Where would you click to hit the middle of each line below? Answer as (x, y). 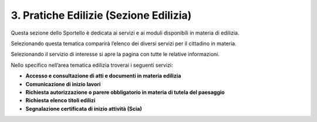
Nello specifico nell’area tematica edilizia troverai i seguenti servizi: (92, 65)
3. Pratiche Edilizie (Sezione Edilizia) (101, 15)
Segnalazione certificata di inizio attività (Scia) (84, 109)
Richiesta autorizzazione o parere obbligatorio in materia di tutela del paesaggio (125, 92)
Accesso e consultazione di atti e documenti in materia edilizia (103, 76)
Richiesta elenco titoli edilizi (60, 100)
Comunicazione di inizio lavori (63, 84)
